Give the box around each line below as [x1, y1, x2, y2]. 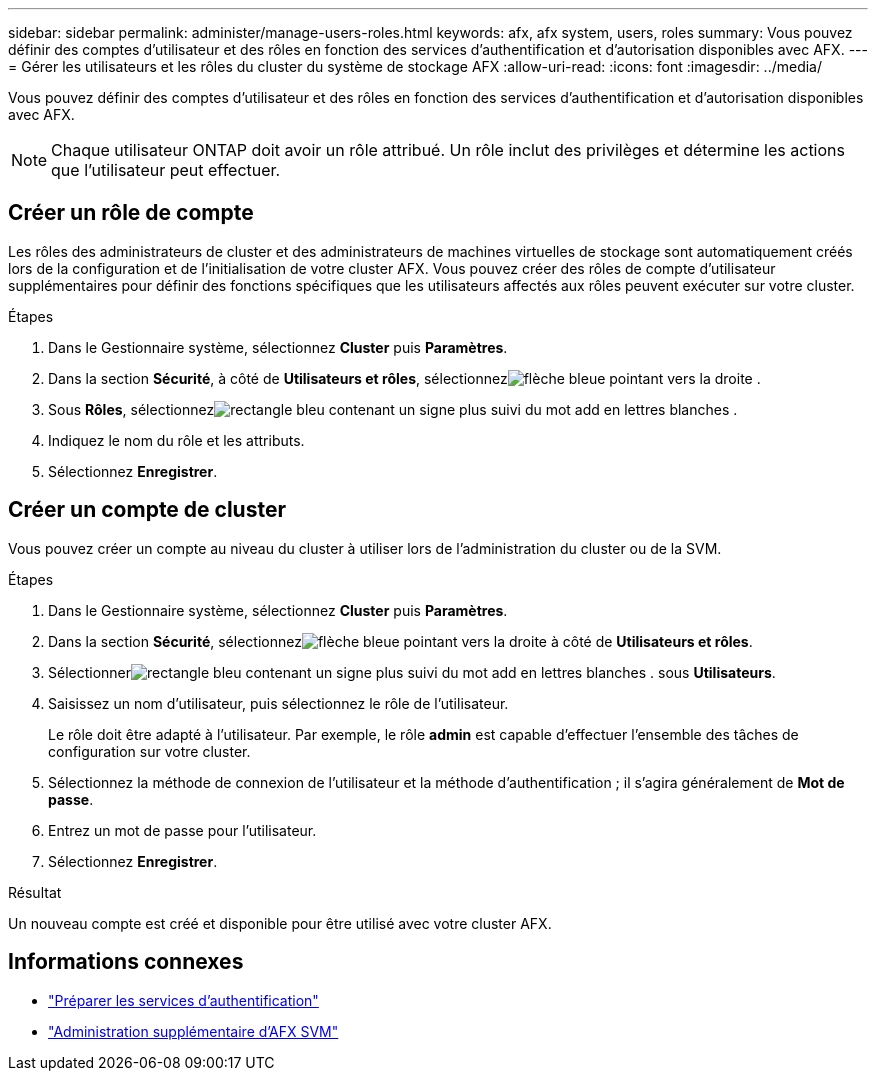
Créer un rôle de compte [8, 200, 254, 226]
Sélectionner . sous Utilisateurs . [48, 663, 776, 681]
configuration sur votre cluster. [48, 742, 251, 760]
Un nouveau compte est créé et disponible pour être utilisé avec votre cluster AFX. [8, 914, 552, 932]
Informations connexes [8, 949, 244, 975]
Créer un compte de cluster [8, 497, 286, 523]
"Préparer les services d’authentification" [48, 991, 319, 1009]
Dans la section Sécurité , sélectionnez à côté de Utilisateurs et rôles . [48, 632, 753, 650]
